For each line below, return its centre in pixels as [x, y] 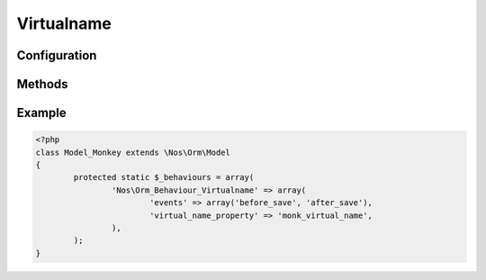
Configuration [57, 55]
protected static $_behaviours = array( [164, 177]
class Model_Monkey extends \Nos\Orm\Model [133, 152]
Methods [42, 84]
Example [41, 113]
